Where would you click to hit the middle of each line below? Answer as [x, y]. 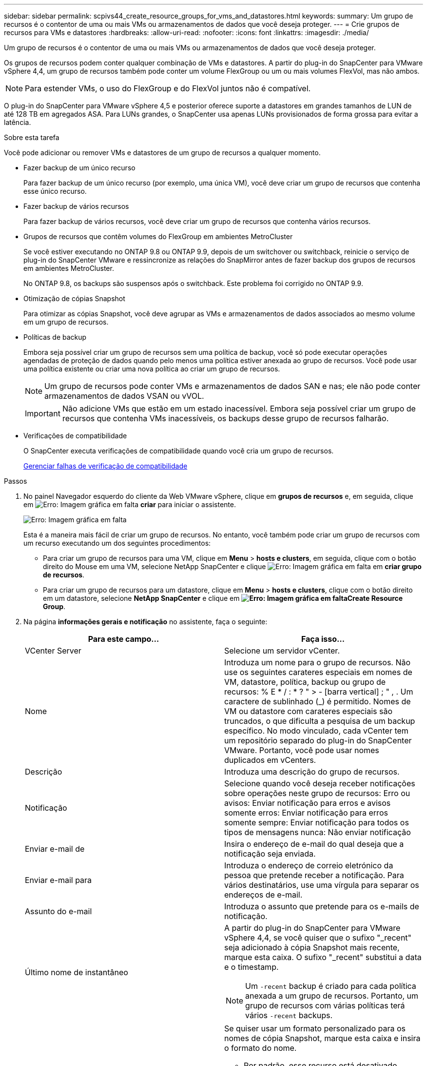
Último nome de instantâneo [77, 972]
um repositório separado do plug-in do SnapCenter [318, 740]
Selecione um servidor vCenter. [282, 651]
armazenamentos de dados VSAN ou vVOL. [124, 396]
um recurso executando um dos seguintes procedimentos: [117, 543]
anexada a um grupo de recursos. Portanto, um [332, 996]
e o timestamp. [252, 967]
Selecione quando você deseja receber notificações [320, 783]
